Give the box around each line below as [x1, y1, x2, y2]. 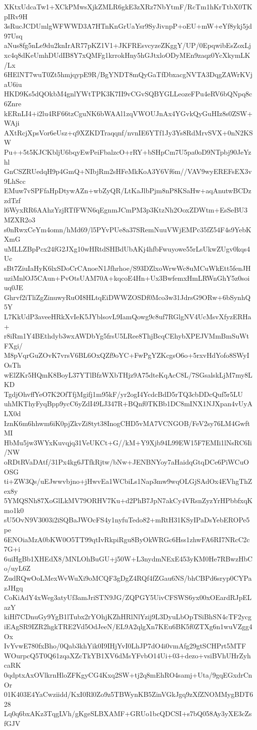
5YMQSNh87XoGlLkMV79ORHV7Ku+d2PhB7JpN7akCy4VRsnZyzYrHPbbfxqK [4, 495, 253, 506]
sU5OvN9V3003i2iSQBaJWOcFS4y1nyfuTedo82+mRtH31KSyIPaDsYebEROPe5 [4, 515, 250, 525]
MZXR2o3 [4, 215, 36, 225]
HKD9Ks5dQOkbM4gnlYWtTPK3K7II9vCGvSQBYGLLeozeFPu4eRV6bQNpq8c [4, 88, 253, 99]
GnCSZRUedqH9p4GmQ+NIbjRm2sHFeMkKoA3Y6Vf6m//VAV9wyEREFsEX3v [4, 166, 252, 176]
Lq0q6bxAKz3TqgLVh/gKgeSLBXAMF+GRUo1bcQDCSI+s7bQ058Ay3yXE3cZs [4, 708, 252, 719]
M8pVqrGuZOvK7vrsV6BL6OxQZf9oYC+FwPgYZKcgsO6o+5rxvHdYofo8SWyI [4, 350, 250, 360]
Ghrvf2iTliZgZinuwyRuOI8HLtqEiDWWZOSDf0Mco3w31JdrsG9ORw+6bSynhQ [4, 292, 251, 302]
